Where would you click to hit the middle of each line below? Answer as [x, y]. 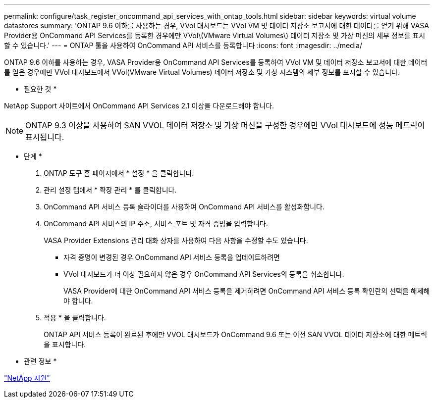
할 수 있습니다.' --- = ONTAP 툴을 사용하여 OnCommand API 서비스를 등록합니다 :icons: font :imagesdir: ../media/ [183, 45]
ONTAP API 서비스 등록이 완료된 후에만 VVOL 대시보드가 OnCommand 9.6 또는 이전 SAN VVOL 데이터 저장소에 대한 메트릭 [236, 334]
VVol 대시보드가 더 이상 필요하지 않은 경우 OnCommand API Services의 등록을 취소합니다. [204, 274]
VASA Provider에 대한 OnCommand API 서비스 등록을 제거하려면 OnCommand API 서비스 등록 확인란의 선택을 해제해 [247, 291]
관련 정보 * [40, 361]
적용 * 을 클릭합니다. [75, 318]
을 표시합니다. [65, 344]
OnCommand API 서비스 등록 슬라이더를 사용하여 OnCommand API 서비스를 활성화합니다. [184, 207]
